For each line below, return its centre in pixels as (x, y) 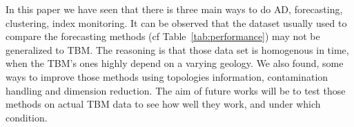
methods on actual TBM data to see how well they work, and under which (163, 104)
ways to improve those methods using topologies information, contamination (167, 76)
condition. (27, 117)
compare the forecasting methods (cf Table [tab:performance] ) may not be (163, 36)
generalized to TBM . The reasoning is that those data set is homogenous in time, (177, 49)
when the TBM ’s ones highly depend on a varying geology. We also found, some (175, 63)
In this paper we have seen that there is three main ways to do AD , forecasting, (174, 9)
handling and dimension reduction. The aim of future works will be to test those (176, 90)
